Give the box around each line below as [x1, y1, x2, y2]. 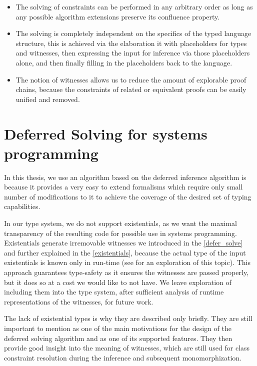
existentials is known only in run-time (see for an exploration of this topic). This [4, 257, 250, 267]
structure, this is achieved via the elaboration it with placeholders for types [15, 37, 247, 48]
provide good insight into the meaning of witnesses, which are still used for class [4, 342, 250, 353]
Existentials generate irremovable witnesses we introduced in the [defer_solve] [4, 237, 243, 248]
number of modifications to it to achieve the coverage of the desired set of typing [4, 191, 251, 201]
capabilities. [4, 201, 40, 211]
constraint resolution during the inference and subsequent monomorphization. [4, 352, 242, 362]
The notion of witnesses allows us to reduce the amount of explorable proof [15, 74, 246, 84]
